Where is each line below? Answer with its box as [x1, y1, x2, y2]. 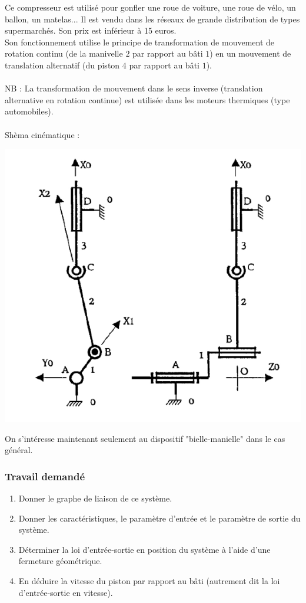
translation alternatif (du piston [5, 58, 120, 71]
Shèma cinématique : [5, 128, 80, 140]
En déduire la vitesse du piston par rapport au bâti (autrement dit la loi [18, 575, 280, 587]
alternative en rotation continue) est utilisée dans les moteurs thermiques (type [5, 93, 290, 106]
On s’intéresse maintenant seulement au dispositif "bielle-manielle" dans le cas [5, 432, 285, 444]
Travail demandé [5, 468, 85, 483]
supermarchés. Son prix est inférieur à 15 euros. [5, 24, 177, 37]
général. [5, 444, 33, 456]
